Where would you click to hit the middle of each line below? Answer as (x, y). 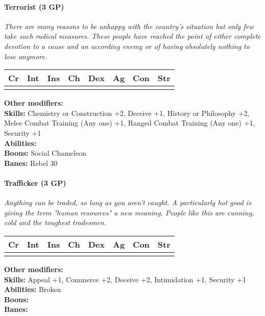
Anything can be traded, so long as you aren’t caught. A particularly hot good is (128, 202)
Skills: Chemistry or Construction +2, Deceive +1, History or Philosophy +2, (127, 113)
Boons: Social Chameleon (45, 153)
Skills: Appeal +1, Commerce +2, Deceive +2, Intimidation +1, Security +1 (125, 279)
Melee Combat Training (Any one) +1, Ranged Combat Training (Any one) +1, (130, 123)
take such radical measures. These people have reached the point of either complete (132, 36)
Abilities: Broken (33, 289)
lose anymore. (26, 56)
